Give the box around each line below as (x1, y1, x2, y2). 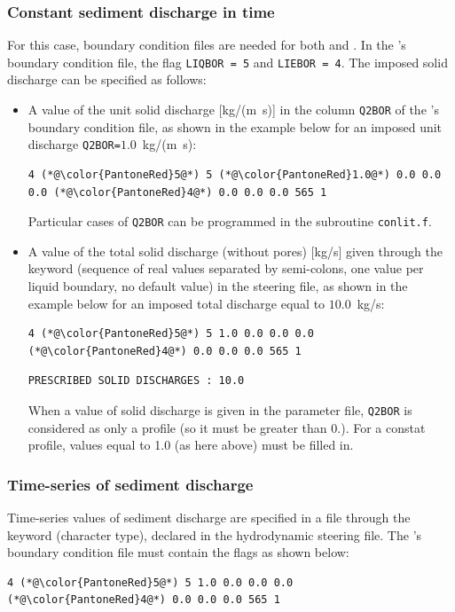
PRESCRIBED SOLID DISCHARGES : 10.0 (27, 374, 245, 388)
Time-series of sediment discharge (7, 473, 254, 495)
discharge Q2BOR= (27, 135, 121, 153)
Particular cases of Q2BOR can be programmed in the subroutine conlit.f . (27, 212, 432, 231)
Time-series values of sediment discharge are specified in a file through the (7, 508, 411, 527)
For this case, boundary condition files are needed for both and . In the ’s (7, 35, 406, 54)
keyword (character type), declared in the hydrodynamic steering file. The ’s (7, 525, 422, 544)
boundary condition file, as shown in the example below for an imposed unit (27, 117, 443, 136)
